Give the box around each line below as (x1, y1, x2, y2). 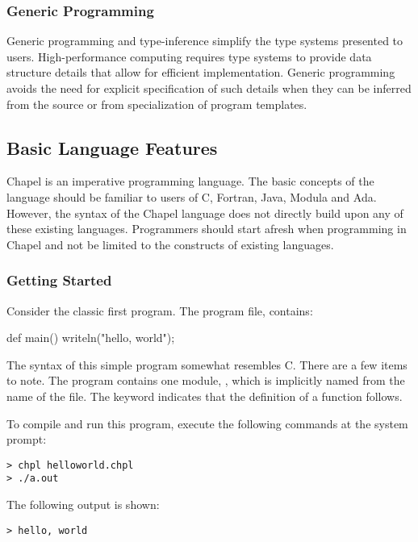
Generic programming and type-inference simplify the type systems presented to (6, 32, 403, 49)
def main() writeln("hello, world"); (6, 329, 175, 346)
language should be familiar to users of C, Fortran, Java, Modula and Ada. (6, 188, 377, 205)
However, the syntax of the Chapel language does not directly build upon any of (6, 204, 403, 221)
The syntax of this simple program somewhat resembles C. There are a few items (6, 356, 408, 373)
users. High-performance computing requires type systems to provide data (6, 48, 372, 65)
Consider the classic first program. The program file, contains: (6, 302, 313, 319)
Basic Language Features (6, 135, 218, 160)
